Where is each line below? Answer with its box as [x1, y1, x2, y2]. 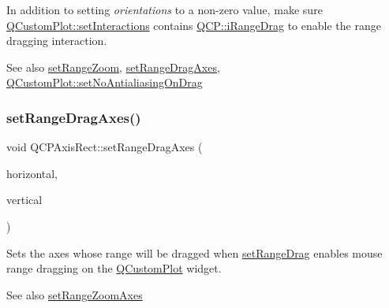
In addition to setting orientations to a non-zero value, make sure [6, 2, 323, 17]
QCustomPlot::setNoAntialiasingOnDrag [6, 74, 203, 91]
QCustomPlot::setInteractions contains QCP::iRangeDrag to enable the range [6, 17, 381, 33]
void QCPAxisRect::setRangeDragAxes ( [6, 139, 203, 155]
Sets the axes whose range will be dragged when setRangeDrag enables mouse [6, 244, 383, 261]
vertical [6, 191, 43, 208]
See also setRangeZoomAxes [6, 286, 143, 302]
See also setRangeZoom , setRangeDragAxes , [6, 58, 220, 75]
